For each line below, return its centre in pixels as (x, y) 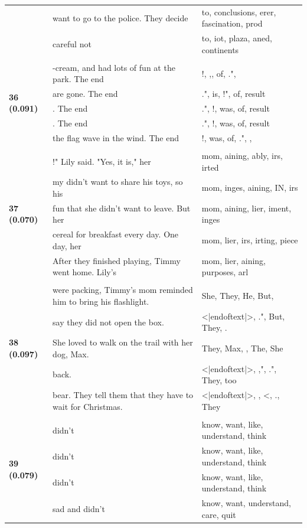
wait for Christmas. (88, 406)
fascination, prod (232, 23)
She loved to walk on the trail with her (123, 342)
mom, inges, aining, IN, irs (250, 188)
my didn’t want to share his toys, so (118, 182)
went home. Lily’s (85, 272)
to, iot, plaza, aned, (237, 38)
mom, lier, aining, (233, 260)
